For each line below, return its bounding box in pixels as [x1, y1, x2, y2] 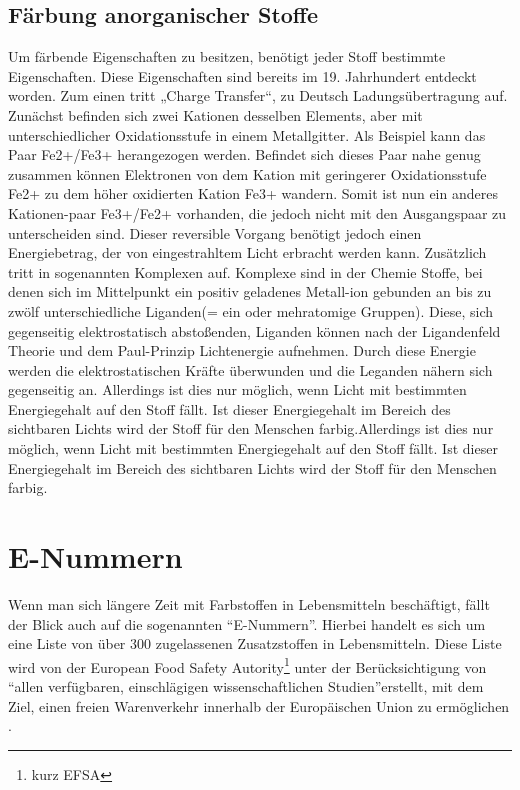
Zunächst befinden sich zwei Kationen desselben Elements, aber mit [8, 104, 423, 125]
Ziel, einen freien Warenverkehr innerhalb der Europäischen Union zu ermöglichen [8, 695, 510, 716]
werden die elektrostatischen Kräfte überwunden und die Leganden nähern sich [8, 359, 493, 380]
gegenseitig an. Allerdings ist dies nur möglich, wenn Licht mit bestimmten [8, 379, 467, 400]
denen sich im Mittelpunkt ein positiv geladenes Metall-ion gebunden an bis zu [8, 281, 492, 302]
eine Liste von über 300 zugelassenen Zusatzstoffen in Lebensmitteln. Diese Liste [8, 633, 502, 654]
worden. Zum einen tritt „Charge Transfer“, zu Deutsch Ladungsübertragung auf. [8, 85, 508, 106]
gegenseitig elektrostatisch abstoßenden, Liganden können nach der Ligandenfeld [8, 320, 501, 341]
